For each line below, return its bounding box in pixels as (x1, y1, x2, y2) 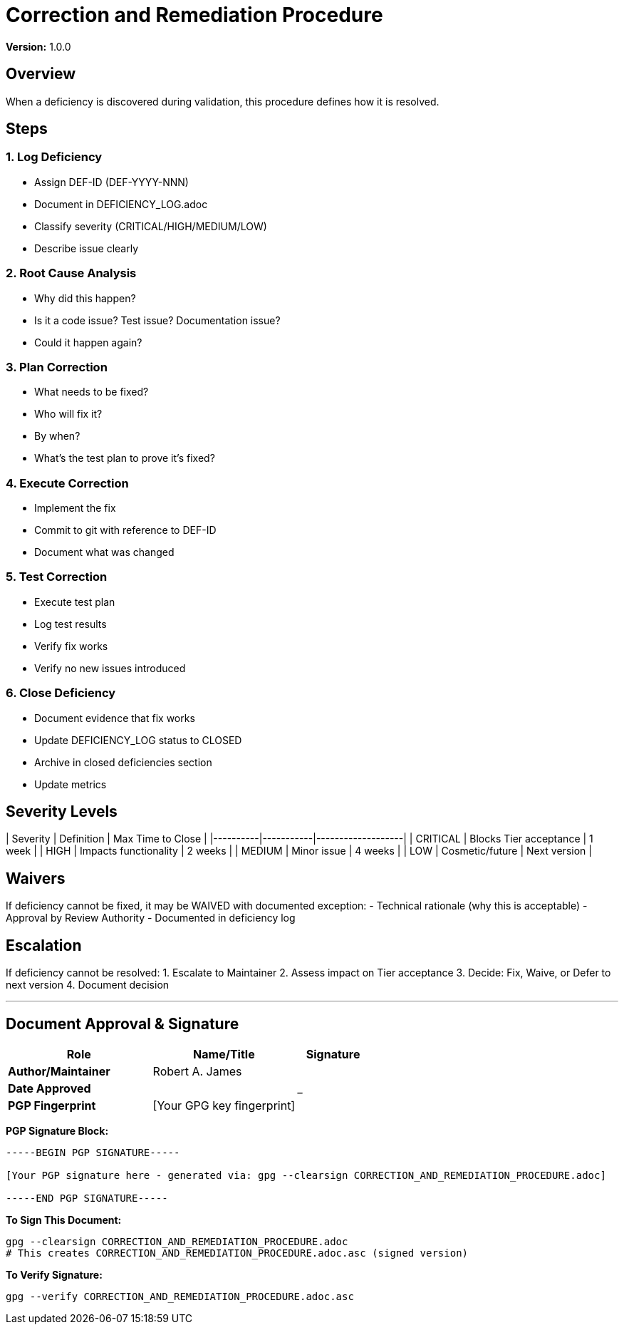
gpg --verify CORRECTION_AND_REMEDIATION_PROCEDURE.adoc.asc (6, 1290, 354, 1302)
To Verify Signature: (6, 1268, 103, 1281)
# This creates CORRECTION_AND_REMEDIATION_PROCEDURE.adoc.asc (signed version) (6, 1247, 469, 1259)
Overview (6, 65, 76, 83)
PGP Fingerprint (8, 1098, 96, 1113)
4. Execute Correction (6, 475, 129, 490)
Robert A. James (152, 1063, 242, 1078)
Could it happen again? (34, 336, 142, 349)
